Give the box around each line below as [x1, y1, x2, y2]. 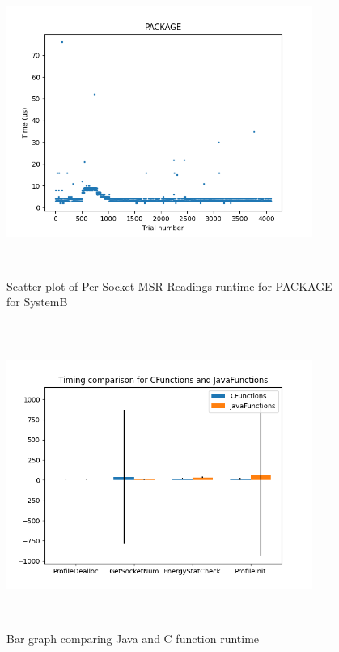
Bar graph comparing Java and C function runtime [6, 630, 260, 647]
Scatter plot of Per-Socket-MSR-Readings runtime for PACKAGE [6, 277, 333, 294]
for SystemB [6, 293, 68, 310]
